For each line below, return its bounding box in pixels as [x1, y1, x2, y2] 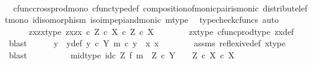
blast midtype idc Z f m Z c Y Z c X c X [8, 48, 235, 61]
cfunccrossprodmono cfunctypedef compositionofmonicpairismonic [13, 1, 259, 14]
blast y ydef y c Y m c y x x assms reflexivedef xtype [8, 37, 286, 49]
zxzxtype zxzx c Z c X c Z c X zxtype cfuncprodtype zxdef [28, 25, 294, 37]
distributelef [262, 1, 308, 14]
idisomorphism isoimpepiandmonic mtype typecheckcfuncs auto [32, 13, 279, 26]
